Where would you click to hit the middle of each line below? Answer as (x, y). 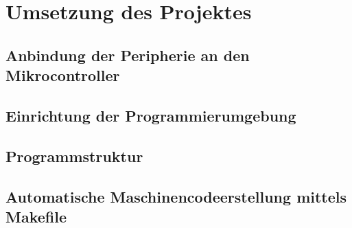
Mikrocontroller (63, 75)
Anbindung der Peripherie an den (128, 55)
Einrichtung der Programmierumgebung (151, 115)
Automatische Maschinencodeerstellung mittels (176, 196)
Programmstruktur (74, 156)
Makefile (36, 216)
